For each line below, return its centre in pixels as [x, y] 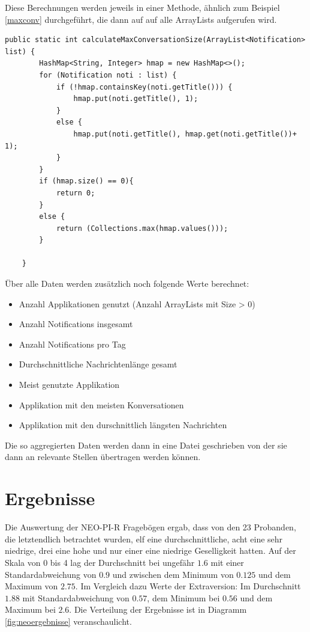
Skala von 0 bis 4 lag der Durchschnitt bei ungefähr [100, 562]
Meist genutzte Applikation [69, 385]
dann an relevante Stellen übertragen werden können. [103, 457]
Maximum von [31, 586]
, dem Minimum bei [183, 597]
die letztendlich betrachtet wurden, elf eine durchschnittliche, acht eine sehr [144, 538]
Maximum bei [30, 609]
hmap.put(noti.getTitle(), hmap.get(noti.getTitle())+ [185, 134]
